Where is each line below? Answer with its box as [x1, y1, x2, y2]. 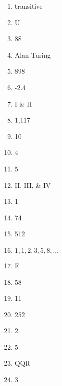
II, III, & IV [14, 180, 51, 190]
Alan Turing [14, 49, 51, 60]
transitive [14, 1, 43, 11]
